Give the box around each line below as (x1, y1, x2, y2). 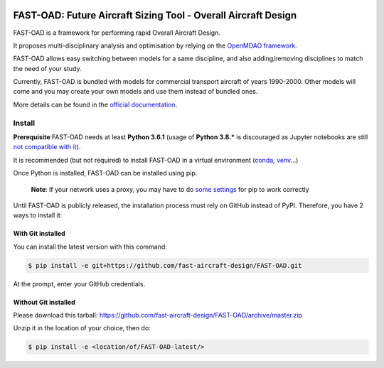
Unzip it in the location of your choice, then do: (13, 324, 151, 332)
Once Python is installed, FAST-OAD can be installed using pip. (13, 169, 198, 178)
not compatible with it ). (13, 143, 81, 151)
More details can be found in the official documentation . (13, 100, 178, 109)
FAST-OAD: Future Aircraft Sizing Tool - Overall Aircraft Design (13, 9, 297, 21)
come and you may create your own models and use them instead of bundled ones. (13, 87, 258, 96)
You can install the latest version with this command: (13, 242, 167, 251)
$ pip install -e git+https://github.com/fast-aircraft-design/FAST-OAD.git (28, 261, 302, 269)
